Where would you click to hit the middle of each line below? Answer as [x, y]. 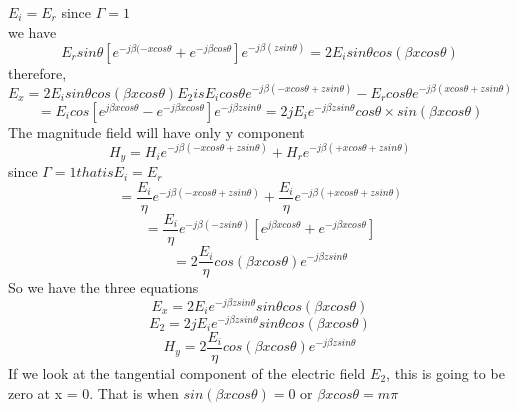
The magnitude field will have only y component [156, 131]
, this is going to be [445, 372]
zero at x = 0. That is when [93, 392]
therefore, [37, 72]
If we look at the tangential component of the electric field [187, 372]
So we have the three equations [103, 287]
